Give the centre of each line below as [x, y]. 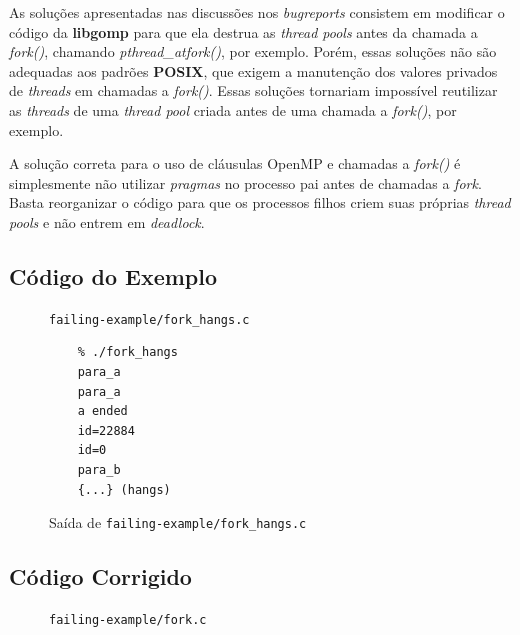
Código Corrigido [100, 576]
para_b [99, 469]
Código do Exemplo [113, 275]
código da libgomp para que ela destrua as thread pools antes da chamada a [243, 31]
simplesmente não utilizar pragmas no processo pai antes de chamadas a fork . [245, 182]
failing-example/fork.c [128, 620]
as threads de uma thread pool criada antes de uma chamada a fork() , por [233, 109]
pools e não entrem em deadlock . [107, 221]
